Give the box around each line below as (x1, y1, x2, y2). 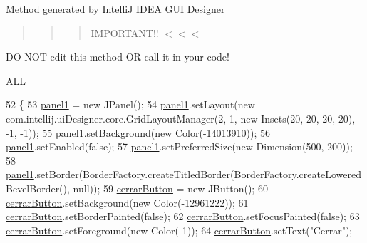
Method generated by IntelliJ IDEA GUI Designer (6, 1, 225, 16)
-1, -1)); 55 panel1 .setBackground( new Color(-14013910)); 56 (6, 125, 270, 140)
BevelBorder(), (6, 180, 70, 195)
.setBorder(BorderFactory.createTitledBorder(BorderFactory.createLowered (33, 167, 361, 182)
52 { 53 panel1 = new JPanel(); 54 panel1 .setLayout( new (6, 97, 255, 112)
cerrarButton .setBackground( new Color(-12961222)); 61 (6, 195, 249, 210)
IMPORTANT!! (91, 25, 159, 40)
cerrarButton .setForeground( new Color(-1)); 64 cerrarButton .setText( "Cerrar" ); (6, 222, 353, 237)
